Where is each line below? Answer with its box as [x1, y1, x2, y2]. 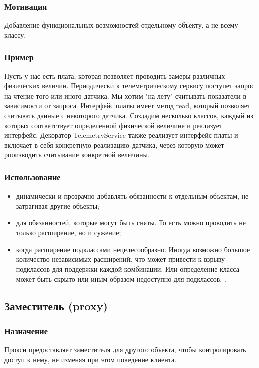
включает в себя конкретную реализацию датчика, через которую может [4, 139, 224, 150]
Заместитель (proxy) [4, 298, 108, 314]
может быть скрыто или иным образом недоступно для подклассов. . [16, 273, 226, 284]
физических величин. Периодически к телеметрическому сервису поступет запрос [4, 80, 255, 91]
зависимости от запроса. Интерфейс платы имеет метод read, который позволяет [4, 100, 251, 111]
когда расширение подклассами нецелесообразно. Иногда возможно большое [16, 244, 250, 254]
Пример [4, 51, 34, 63]
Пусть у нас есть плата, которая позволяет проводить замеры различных [4, 70, 225, 81]
